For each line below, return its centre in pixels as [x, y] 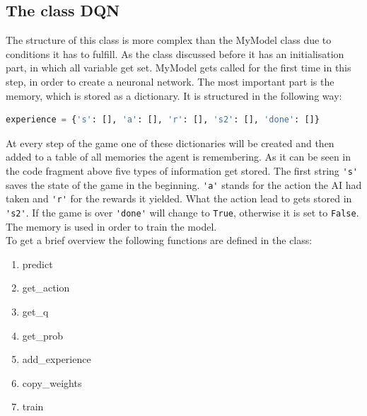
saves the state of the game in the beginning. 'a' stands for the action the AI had [184, 184]
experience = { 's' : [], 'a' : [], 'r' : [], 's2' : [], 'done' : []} [163, 120]
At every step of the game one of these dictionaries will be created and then [170, 143]
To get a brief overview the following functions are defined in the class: [159, 240]
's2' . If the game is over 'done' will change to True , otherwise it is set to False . [182, 212]
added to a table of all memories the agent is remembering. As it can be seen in [179, 157]
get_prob [43, 335]
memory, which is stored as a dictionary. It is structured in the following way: [174, 95]
